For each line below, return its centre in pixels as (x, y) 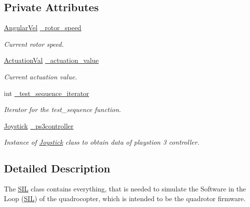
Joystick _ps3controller (39, 125)
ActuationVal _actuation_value (51, 60)
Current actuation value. (40, 76)
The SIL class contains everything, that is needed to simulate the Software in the (125, 189)
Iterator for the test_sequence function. (63, 109)
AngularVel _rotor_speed (43, 28)
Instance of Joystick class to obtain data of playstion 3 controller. (102, 142)
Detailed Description (57, 168)
